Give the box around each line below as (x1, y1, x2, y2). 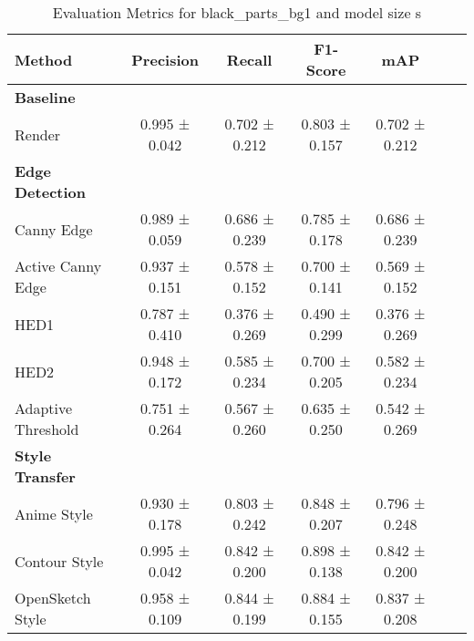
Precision (131, 48, 199, 70)
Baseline (15, 87, 76, 108)
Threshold (15, 419, 79, 439)
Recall (226, 48, 273, 70)
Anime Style (15, 502, 93, 524)
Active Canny (15, 255, 102, 276)
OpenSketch (15, 587, 91, 608)
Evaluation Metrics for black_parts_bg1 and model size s (52, 2, 422, 23)
